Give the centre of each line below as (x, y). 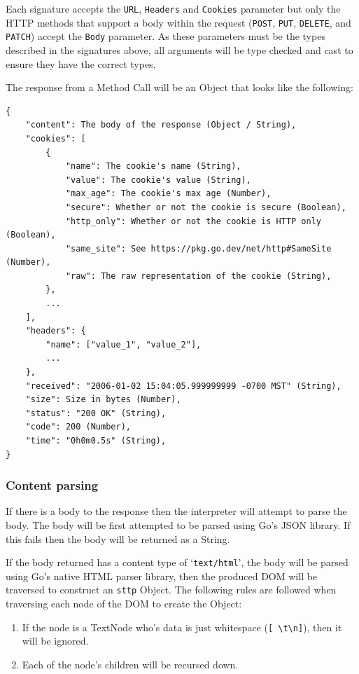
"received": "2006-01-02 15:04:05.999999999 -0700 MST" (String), (183, 386)
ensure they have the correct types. (81, 63)
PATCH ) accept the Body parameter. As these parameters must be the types (166, 36)
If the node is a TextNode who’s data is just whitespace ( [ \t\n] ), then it (182, 627)
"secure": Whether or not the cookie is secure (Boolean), (206, 207)
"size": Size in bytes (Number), (103, 400)
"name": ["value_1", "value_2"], (124, 344)
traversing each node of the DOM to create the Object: (124, 604)
